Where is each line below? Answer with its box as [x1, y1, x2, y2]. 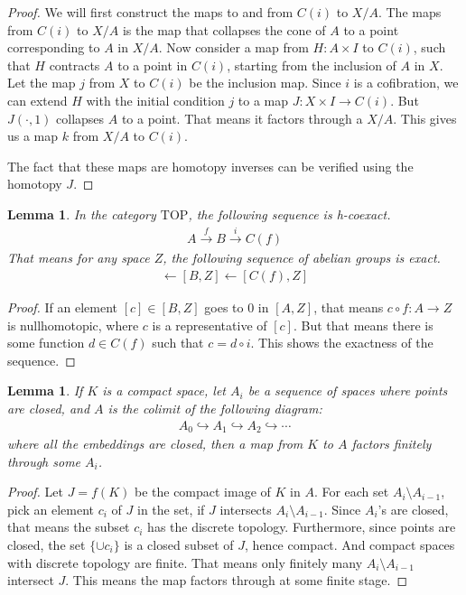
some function [7, 333, 85, 352]
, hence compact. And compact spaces [245, 535, 455, 553]
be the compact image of [134, 482, 271, 501]
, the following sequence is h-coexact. [188, 204, 391, 223]
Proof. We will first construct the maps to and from [7, 3, 294, 21]
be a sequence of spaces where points [247, 381, 448, 400]
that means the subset [7, 517, 130, 536]
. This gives [393, 108, 457, 127]
